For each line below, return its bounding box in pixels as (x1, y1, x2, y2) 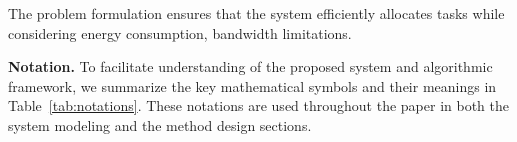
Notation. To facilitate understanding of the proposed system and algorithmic (8, 56, 493, 77)
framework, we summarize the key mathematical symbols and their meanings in (8, 75, 497, 96)
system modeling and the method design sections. (8, 114, 312, 135)
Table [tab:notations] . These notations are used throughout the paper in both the (8, 95, 510, 116)
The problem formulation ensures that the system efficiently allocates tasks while (8, 3, 505, 23)
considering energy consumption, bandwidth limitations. (8, 22, 352, 43)
